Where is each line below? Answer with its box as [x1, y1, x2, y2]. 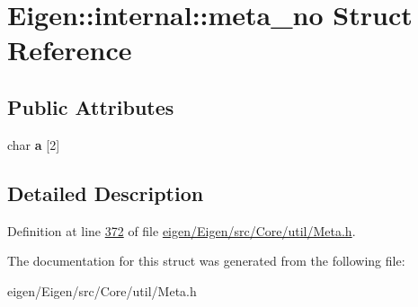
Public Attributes [7, 92, 174, 120]
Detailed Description [7, 179, 204, 206]
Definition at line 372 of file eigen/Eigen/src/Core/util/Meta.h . [7, 221, 356, 240]
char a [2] [7, 135, 60, 153]
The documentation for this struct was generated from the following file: [7, 251, 405, 270]
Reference [7, 31, 132, 68]
